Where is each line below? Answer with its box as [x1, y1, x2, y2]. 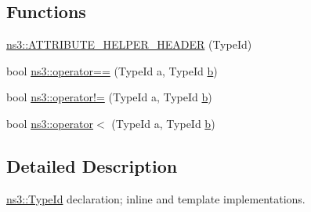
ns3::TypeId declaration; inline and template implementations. [6, 190, 306, 207]
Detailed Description [6, 153, 178, 177]
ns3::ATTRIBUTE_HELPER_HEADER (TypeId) [6, 36, 252, 53]
